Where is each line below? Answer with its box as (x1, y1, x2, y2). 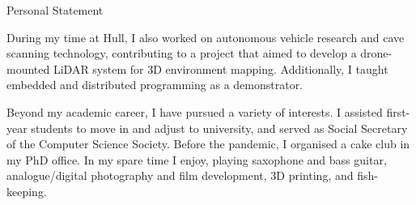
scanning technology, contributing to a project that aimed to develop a (6, 45, 357, 62)
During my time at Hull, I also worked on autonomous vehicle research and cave (6, 28, 405, 45)
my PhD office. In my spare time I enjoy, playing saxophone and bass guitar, (6, 151, 387, 168)
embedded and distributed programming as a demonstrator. (6, 76, 304, 93)
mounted (6, 60, 50, 77)
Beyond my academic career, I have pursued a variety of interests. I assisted (6, 103, 383, 120)
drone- (360, 45, 393, 62)
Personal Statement (6, 2, 104, 18)
